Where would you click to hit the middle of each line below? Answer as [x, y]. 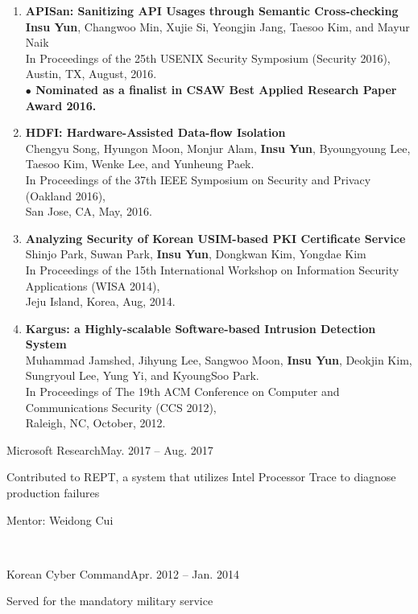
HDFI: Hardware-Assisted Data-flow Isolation [155, 132]
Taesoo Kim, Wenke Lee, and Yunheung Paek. [140, 164]
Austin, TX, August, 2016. [91, 74]
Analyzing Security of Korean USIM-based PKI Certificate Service [215, 238]
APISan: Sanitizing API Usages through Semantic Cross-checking [212, 10]
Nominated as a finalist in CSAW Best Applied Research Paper [216, 89]
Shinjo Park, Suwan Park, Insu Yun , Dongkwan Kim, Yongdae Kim [196, 254]
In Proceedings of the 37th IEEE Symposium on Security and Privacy [198, 179]
